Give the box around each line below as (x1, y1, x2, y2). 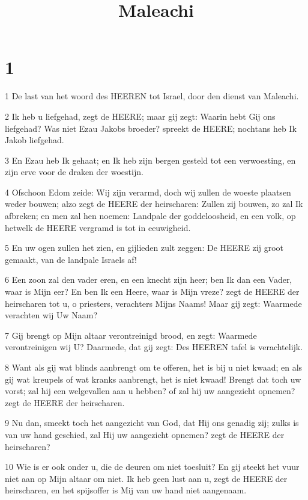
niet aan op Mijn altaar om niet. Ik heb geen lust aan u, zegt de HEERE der (5, 472, 288, 484)
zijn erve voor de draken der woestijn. (5, 165, 143, 178)
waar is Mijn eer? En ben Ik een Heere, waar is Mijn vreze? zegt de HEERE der (5, 285, 300, 298)
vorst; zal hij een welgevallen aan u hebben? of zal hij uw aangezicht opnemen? (5, 384, 295, 397)
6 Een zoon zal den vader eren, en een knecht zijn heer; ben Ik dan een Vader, (5, 273, 292, 286)
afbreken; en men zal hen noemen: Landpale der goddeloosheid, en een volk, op (5, 209, 296, 222)
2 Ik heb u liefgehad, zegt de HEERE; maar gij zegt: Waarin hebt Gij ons (5, 110, 276, 122)
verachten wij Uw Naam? (5, 309, 98, 321)
